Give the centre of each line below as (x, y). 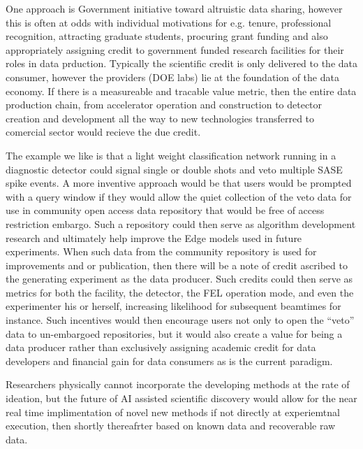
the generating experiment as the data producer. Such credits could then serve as (179, 279)
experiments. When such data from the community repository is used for (161, 251)
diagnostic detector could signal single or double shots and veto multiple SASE (174, 169)
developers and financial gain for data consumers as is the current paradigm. (169, 361)
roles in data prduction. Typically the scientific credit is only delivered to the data (182, 63)
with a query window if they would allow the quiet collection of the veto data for (179, 196)
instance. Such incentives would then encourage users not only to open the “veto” (180, 320)
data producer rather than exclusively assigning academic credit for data (161, 347)
